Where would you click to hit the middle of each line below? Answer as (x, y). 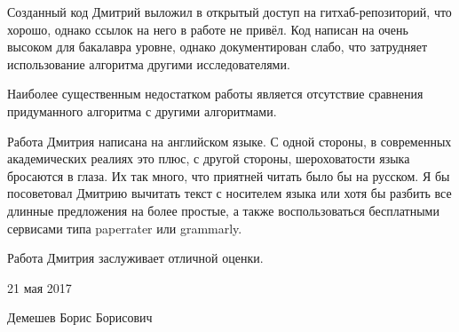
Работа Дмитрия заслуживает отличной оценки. (135, 258)
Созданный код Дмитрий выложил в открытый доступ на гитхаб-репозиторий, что (229, 12)
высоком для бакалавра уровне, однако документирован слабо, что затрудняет (218, 47)
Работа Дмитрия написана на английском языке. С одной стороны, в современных (229, 141)
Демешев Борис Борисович (80, 317)
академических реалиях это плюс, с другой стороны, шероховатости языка (209, 158)
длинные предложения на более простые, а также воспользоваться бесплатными (223, 210)
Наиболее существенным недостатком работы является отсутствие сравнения (215, 94)
